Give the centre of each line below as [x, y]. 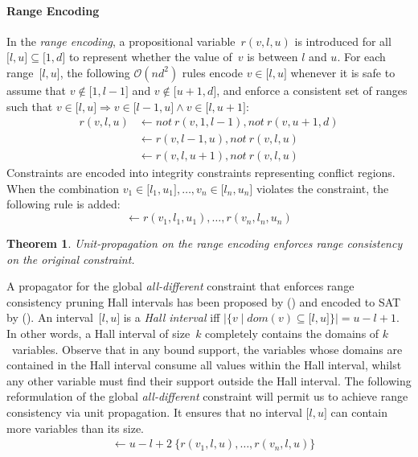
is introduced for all [343, 41]
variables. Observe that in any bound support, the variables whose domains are [207, 349]
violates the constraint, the [322, 188]
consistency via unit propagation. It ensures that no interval [154, 412]
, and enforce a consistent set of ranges [312, 90]
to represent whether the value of [150, 57]
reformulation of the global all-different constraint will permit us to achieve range [207, 396]
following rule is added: [64, 204]
